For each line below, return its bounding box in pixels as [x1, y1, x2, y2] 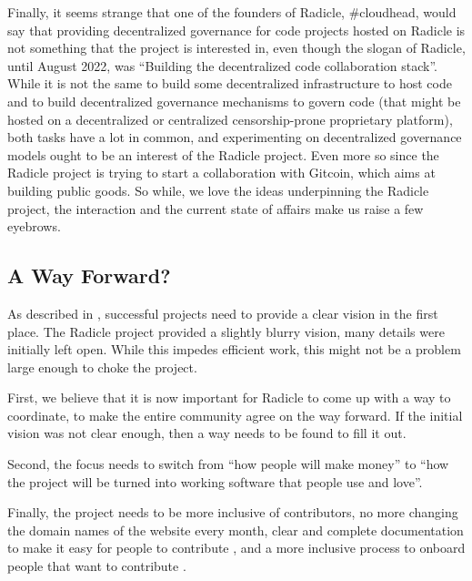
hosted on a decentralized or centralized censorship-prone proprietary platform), [7, 109, 453, 128]
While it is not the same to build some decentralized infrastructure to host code [7, 74, 452, 93]
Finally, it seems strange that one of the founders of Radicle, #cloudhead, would [7, 3, 457, 21]
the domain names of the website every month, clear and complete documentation [7, 520, 464, 539]
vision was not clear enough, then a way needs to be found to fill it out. [7, 423, 407, 443]
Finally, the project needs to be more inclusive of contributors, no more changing [7, 503, 458, 522]
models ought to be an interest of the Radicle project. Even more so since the [7, 145, 439, 164]
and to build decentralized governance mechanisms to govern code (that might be [7, 91, 461, 110]
